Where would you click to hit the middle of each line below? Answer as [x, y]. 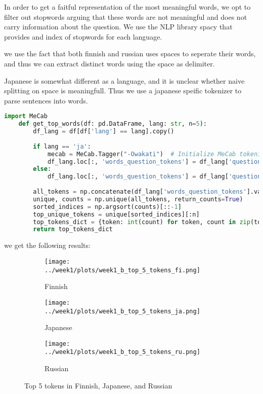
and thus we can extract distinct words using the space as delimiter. [109, 63]
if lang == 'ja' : [62, 146]
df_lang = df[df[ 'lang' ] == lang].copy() [104, 132]
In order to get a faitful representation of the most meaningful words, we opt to [127, 7]
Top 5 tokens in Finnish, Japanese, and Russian [98, 385]
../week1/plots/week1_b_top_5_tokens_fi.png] [122, 270]
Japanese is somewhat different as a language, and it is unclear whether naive [124, 80]
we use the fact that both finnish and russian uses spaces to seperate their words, [130, 53]
